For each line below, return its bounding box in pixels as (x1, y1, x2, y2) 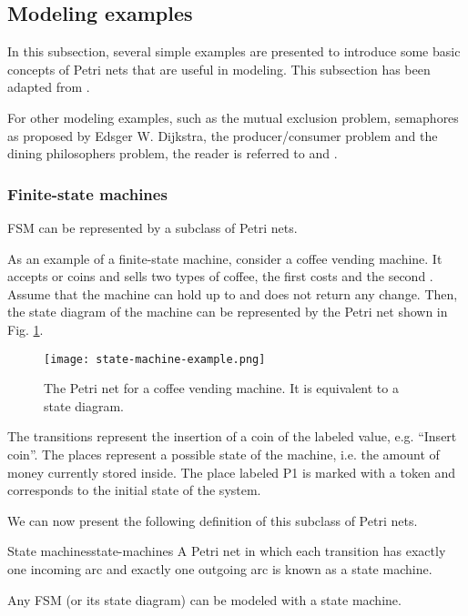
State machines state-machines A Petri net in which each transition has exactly (7, 541, 446, 560)
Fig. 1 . (7, 319, 44, 338)
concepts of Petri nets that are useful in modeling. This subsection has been (7, 59, 431, 78)
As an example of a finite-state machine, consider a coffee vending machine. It (7, 248, 443, 268)
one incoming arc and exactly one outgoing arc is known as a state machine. (7, 559, 432, 578)
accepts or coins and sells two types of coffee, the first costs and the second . (7, 267, 433, 286)
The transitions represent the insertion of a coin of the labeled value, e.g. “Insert (7, 427, 457, 446)
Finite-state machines (7, 182, 168, 205)
